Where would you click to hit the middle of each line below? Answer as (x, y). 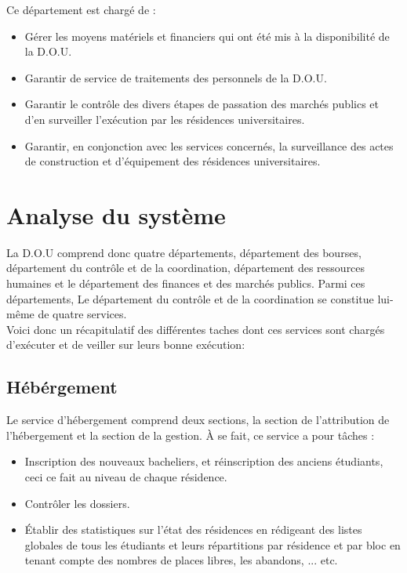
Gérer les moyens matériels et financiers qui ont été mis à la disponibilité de (207, 36)
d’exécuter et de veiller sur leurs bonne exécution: (126, 345)
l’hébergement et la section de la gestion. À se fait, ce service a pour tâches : (191, 435)
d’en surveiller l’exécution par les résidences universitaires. (165, 119)
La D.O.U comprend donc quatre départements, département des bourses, (184, 252)
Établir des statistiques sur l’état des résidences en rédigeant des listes (193, 529)
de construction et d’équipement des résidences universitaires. (173, 161)
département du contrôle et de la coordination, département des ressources (186, 268)
